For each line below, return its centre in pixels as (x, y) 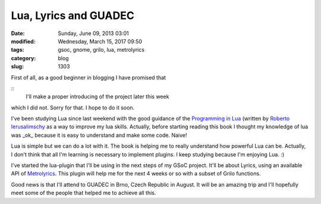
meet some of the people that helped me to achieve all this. (84, 193)
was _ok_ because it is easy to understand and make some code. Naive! (99, 135)
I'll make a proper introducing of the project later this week (97, 97)
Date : (18, 33)
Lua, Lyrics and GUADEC (73, 15)
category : (23, 58)
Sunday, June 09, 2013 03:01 (93, 33)
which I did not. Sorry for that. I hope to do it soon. (73, 108)
